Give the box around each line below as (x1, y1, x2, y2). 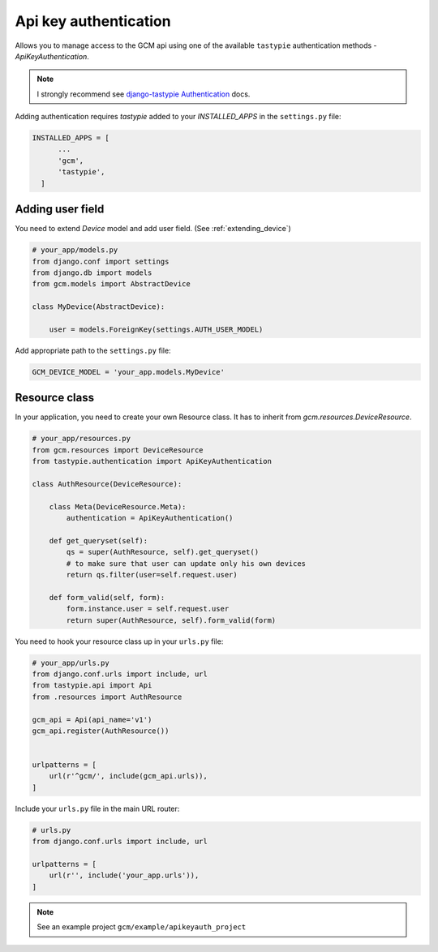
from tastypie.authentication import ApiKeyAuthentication (32, 457, 272, 466)
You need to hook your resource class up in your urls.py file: (15, 637, 224, 646)
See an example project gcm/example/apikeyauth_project (36, 922, 247, 932)
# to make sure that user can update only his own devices (66, 559, 307, 568)
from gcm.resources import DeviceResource (32, 445, 204, 454)
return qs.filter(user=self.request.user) (66, 570, 238, 580)
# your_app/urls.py (32, 658, 109, 667)
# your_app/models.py (32, 246, 118, 255)
